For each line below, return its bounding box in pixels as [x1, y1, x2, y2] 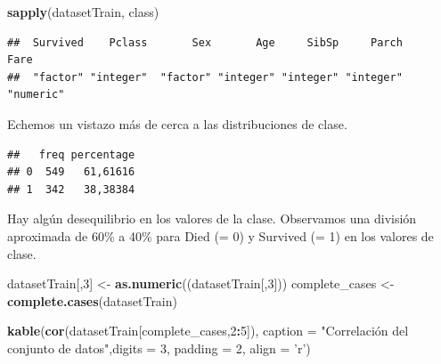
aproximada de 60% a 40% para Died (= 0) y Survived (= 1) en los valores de [7, 226, 434, 245]
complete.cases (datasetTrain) [7, 291, 177, 310]
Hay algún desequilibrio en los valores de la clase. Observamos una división [7, 209, 417, 228]
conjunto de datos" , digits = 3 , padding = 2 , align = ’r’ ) [7, 338, 311, 357]
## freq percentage [7, 148, 135, 161]
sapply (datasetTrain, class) [7, 3, 159, 20]
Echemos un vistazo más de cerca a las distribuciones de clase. [7, 114, 347, 133]
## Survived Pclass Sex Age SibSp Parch [7, 36, 403, 49]
